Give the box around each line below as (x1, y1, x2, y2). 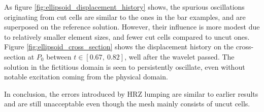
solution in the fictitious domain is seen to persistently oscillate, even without (4, 61, 245, 72)
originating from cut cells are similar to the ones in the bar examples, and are (4, 11, 246, 22)
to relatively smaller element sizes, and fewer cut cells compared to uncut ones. (4, 31, 250, 42)
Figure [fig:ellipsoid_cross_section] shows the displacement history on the (4, 41, 234, 52)
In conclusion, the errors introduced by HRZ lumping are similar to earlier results (4, 88, 258, 99)
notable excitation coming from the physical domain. (4, 71, 168, 82)
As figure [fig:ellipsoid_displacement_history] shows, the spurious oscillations (4, 2, 245, 12)
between (46, 51, 72, 62)
